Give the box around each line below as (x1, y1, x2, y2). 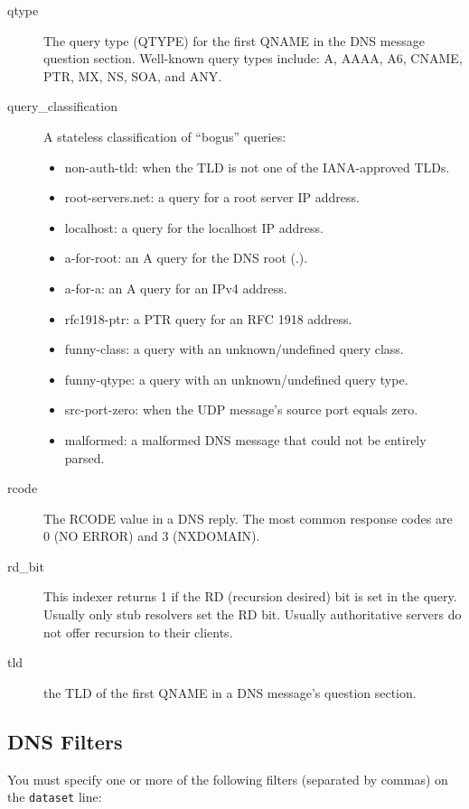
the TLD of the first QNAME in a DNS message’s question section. (43, 683, 417, 702)
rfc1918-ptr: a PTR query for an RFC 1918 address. (64, 309, 352, 328)
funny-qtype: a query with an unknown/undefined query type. (64, 369, 408, 388)
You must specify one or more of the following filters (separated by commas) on (7, 769, 448, 788)
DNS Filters (7, 727, 123, 755)
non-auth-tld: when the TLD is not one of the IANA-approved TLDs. (64, 157, 450, 176)
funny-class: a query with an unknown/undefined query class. (64, 339, 404, 358)
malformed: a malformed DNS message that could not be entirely (64, 430, 427, 449)
